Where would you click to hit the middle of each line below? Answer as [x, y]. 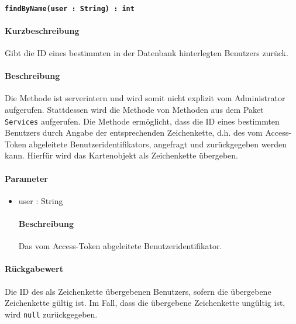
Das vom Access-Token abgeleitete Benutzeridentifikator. [120, 246]
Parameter [26, 178]
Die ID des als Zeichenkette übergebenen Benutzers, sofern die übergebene [138, 291]
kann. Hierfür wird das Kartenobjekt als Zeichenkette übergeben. [121, 155]
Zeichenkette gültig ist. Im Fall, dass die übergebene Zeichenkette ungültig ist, [145, 303]
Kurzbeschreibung [42, 30]
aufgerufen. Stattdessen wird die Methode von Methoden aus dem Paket [134, 110]
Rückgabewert [34, 269]
